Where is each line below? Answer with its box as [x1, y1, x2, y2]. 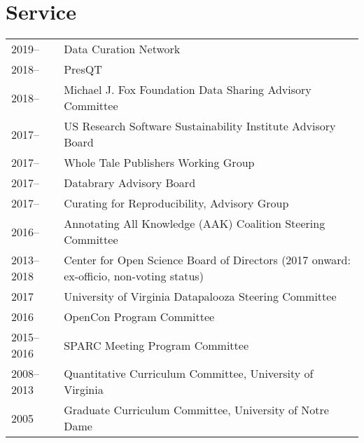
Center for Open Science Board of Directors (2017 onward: [64, 252, 351, 268]
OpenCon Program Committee [64, 308, 215, 325]
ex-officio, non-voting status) [64, 268, 204, 285]
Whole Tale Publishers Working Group [64, 154, 255, 171]
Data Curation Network [64, 41, 181, 57]
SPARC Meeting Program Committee [64, 336, 249, 353]
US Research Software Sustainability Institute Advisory [64, 118, 336, 135]
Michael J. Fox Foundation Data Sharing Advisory [64, 81, 311, 98]
